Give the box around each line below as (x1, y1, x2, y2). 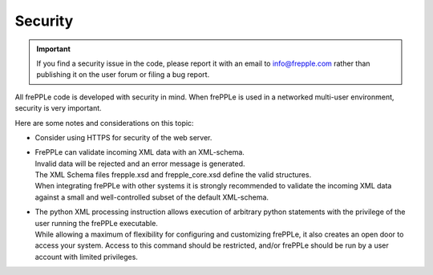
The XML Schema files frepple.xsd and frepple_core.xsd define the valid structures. (34, 170, 312, 180)
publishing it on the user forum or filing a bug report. (36, 70, 210, 79)
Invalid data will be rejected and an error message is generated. (34, 159, 245, 168)
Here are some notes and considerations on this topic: (14, 118, 194, 127)
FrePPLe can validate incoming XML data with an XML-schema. (34, 148, 245, 157)
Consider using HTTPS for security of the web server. (34, 132, 212, 142)
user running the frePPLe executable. (34, 218, 158, 228)
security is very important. (14, 103, 102, 113)
